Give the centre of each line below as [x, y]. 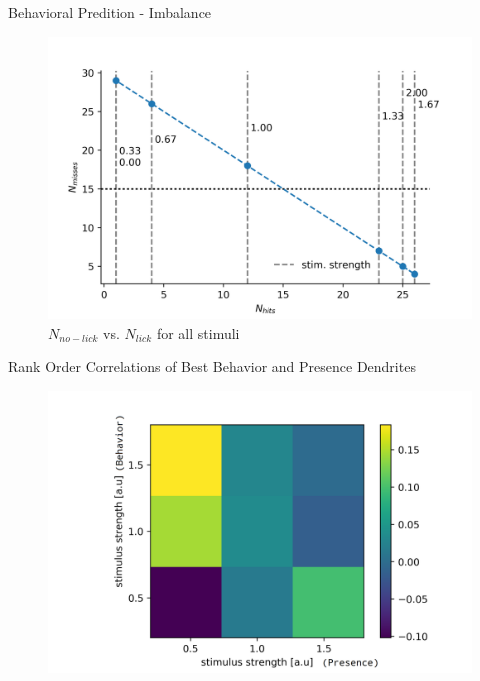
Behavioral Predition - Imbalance [110, 12]
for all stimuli [198, 332]
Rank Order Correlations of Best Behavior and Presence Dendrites [212, 366]
